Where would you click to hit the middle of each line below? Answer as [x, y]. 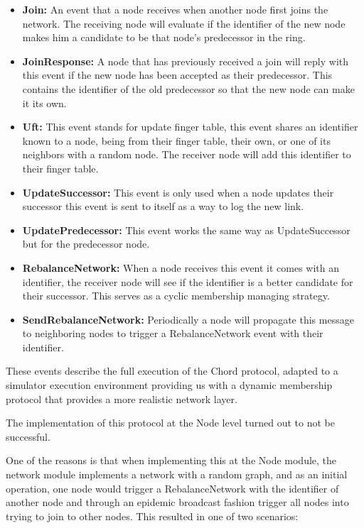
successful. [28, 436]
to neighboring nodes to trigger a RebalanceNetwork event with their [173, 333]
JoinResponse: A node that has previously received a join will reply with [186, 61]
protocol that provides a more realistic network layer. [122, 398]
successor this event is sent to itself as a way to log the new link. [163, 206]
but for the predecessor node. [86, 244]
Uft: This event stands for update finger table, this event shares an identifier [190, 127]
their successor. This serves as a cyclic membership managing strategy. [176, 296]
